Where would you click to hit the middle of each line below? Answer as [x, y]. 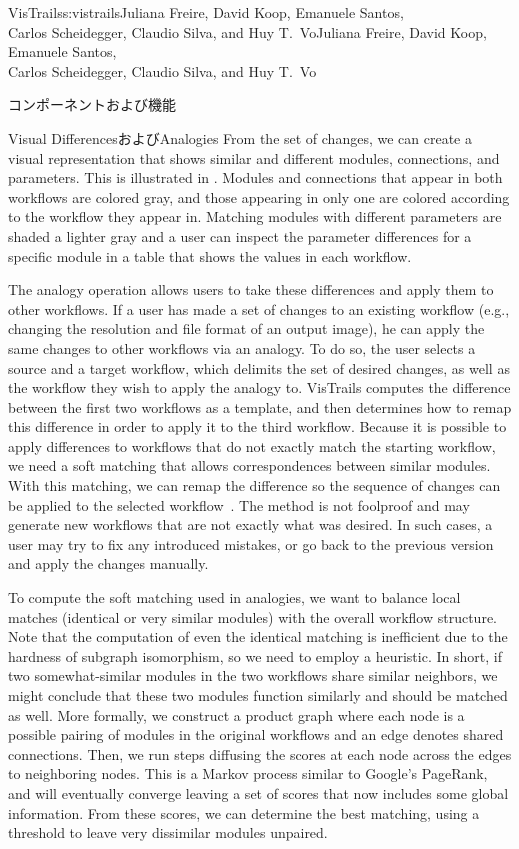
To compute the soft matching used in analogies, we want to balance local [234, 597]
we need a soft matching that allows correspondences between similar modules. [249, 465]
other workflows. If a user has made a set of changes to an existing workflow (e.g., [259, 308]
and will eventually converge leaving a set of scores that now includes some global [258, 792]
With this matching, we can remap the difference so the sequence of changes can [254, 485]
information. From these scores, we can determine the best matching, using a [244, 812]
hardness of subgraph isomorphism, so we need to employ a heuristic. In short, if [255, 655]
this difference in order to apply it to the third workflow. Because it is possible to [257, 426]
